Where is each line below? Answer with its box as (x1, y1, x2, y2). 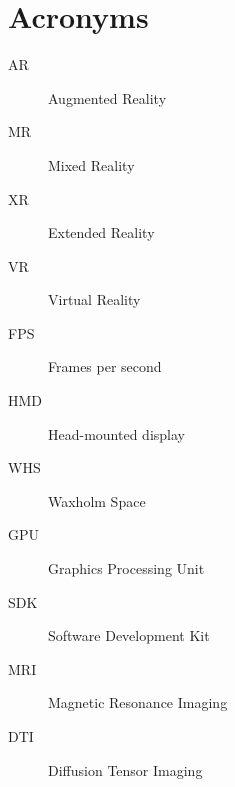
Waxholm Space (48, 490, 146, 511)
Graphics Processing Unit (48, 558, 205, 579)
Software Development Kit (48, 625, 210, 646)
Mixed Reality (48, 154, 135, 175)
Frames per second (48, 356, 162, 377)
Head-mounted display (48, 423, 185, 444)
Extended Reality (48, 222, 155, 243)
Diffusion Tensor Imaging (48, 759, 203, 780)
